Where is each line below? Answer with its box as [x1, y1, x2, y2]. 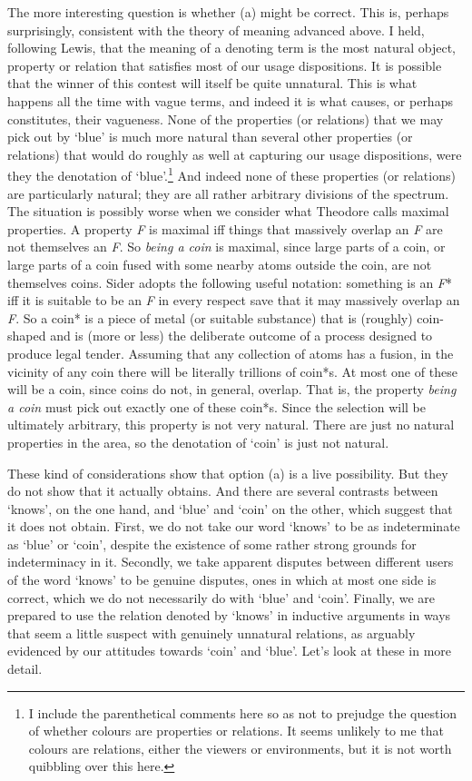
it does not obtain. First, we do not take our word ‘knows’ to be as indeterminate [7, 517, 460, 536]
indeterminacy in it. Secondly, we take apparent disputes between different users [7, 552, 454, 571]
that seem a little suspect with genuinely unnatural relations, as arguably [7, 623, 416, 642]
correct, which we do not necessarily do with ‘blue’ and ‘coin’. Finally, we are [7, 588, 436, 607]
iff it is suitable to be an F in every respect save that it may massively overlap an [7, 291, 460, 310]
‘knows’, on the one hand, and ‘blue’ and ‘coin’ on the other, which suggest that [7, 499, 453, 518]
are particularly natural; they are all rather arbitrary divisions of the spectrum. [7, 183, 449, 203]
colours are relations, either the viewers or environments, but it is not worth [28, 738, 452, 757]
